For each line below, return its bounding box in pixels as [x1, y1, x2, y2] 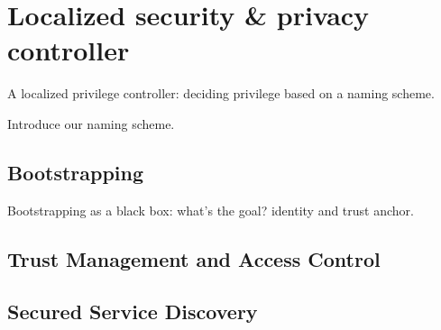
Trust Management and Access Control [7, 244, 381, 272]
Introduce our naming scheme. [7, 114, 175, 133]
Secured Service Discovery [7, 298, 258, 325]
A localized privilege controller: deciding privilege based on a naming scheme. [7, 84, 435, 103]
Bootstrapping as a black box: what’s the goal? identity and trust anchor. [7, 200, 414, 219]
